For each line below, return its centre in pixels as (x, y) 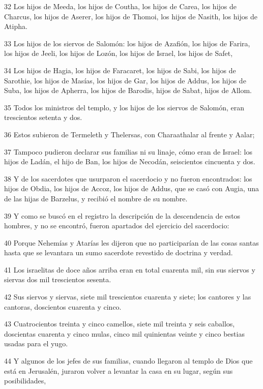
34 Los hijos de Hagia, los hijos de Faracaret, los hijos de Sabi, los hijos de (120, 70)
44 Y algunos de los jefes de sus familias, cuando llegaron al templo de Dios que (128, 361)
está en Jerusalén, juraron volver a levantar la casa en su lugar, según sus (119, 370)
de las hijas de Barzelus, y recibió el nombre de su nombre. (96, 198)
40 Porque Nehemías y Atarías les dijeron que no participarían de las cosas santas (131, 242)
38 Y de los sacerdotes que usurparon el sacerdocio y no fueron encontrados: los (128, 178)
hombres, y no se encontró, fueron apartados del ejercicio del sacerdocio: (117, 226)
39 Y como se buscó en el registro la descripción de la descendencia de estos (122, 215)
